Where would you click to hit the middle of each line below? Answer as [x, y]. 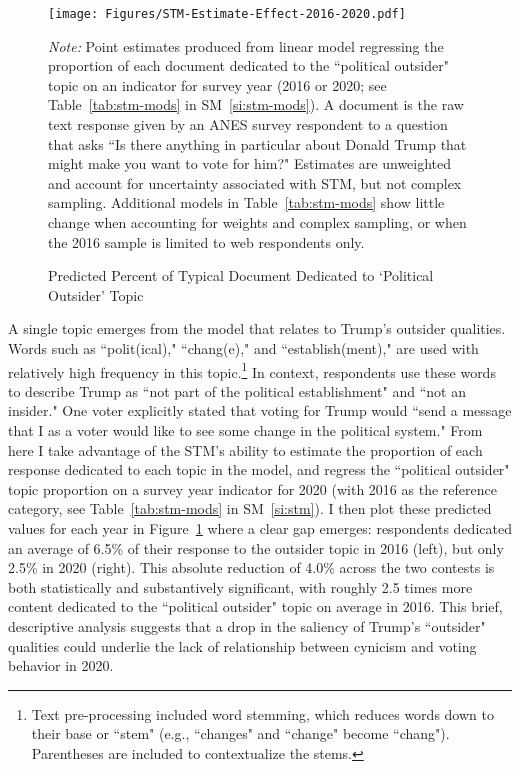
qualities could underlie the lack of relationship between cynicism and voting [242, 645]
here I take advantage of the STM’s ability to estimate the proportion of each [245, 449]
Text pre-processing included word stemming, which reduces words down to [262, 713]
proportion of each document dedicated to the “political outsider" [248, 65]
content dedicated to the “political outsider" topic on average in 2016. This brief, [255, 606]
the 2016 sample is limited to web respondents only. [206, 241]
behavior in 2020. [61, 665]
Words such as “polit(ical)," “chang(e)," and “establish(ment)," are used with [243, 347]
